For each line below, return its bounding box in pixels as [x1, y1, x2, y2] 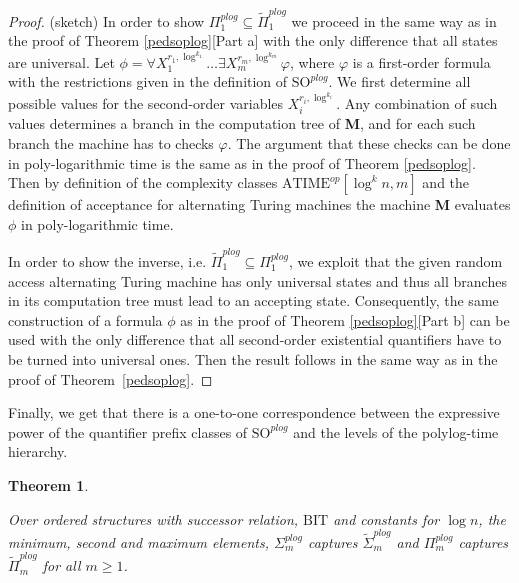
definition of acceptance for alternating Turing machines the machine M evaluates [8, 194, 511, 215]
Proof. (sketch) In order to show [8, 10, 205, 31]
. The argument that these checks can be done [227, 132, 511, 153]
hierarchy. [8, 441, 68, 462]
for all [42, 555, 81, 576]
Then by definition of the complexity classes [8, 172, 278, 193]
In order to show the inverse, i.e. [8, 251, 207, 271]
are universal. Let [8, 51, 115, 72]
